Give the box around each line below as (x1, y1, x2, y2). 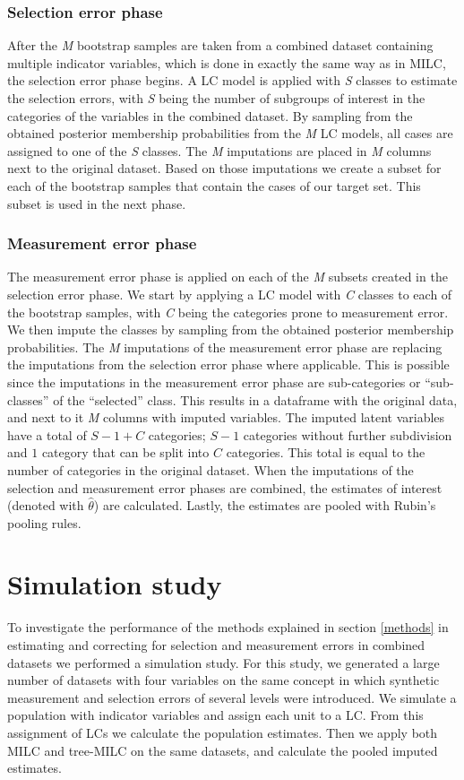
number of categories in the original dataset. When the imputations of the (7, 460, 414, 479)
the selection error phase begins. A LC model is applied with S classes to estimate (7, 71, 458, 90)
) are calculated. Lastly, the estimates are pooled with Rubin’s (93, 496, 436, 515)
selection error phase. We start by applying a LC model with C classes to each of (7, 284, 452, 303)
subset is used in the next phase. (7, 194, 186, 212)
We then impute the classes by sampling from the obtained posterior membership (7, 320, 454, 339)
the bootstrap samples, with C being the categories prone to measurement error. (7, 302, 449, 321)
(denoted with (7, 496, 84, 515)
